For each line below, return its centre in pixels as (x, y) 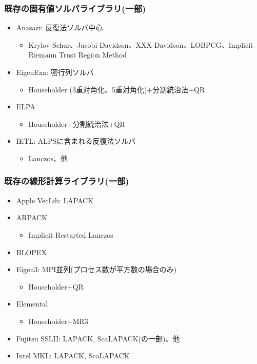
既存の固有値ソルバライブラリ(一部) (75, 8)
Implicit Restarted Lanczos (71, 234)
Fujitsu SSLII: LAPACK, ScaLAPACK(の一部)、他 (98, 338)
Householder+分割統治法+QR (77, 123)
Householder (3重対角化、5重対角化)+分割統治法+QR (117, 89)
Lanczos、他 (48, 158)
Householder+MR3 (58, 321)
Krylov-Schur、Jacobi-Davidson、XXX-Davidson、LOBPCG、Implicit (141, 44)
